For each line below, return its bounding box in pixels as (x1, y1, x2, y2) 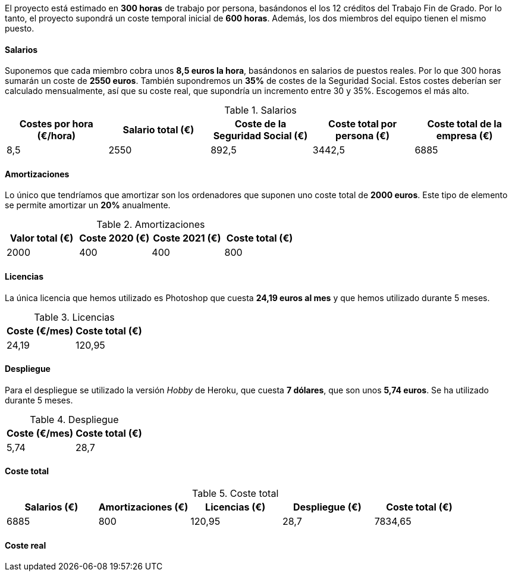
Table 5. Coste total (191, 487, 279, 500)
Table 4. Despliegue (30, 413, 119, 425)
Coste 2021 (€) (153, 232, 221, 245)
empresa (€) (436, 130, 493, 142)
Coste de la (234, 118, 287, 130)
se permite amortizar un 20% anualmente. (5, 200, 171, 211)
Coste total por (328, 118, 397, 130)
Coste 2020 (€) (79, 232, 150, 245)
